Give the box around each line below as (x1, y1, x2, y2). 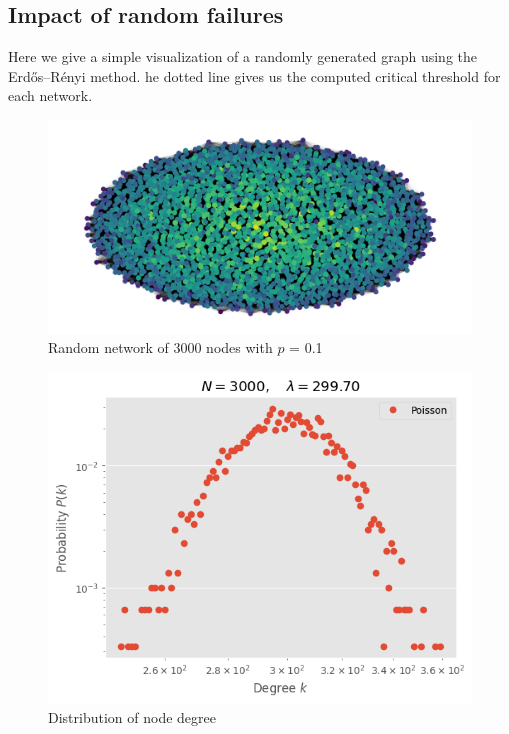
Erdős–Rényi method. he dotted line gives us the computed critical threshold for (8, 65, 501, 86)
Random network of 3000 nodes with (48, 337, 273, 358)
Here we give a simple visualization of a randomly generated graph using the (8, 46, 477, 67)
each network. (8, 85, 93, 106)
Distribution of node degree (48, 706, 216, 727)
